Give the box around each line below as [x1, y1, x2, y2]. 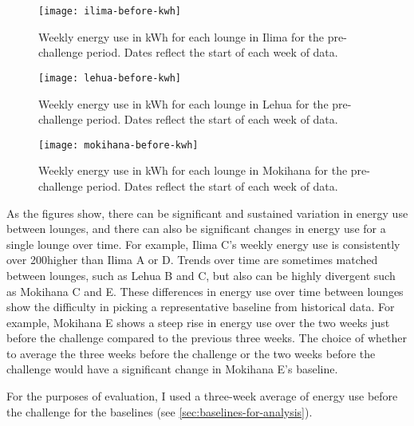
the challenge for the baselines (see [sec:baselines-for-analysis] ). [6, 403, 313, 420]
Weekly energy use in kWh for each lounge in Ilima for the [38, 28, 324, 45]
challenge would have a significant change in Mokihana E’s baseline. [6, 361, 338, 377]
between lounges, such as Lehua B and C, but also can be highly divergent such [6, 266, 396, 283]
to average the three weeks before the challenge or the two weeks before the [6, 345, 376, 361]
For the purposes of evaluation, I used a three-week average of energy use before [6, 388, 398, 404]
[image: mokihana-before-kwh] [38, 139, 199, 151]
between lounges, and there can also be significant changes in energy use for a [6, 220, 386, 237]
